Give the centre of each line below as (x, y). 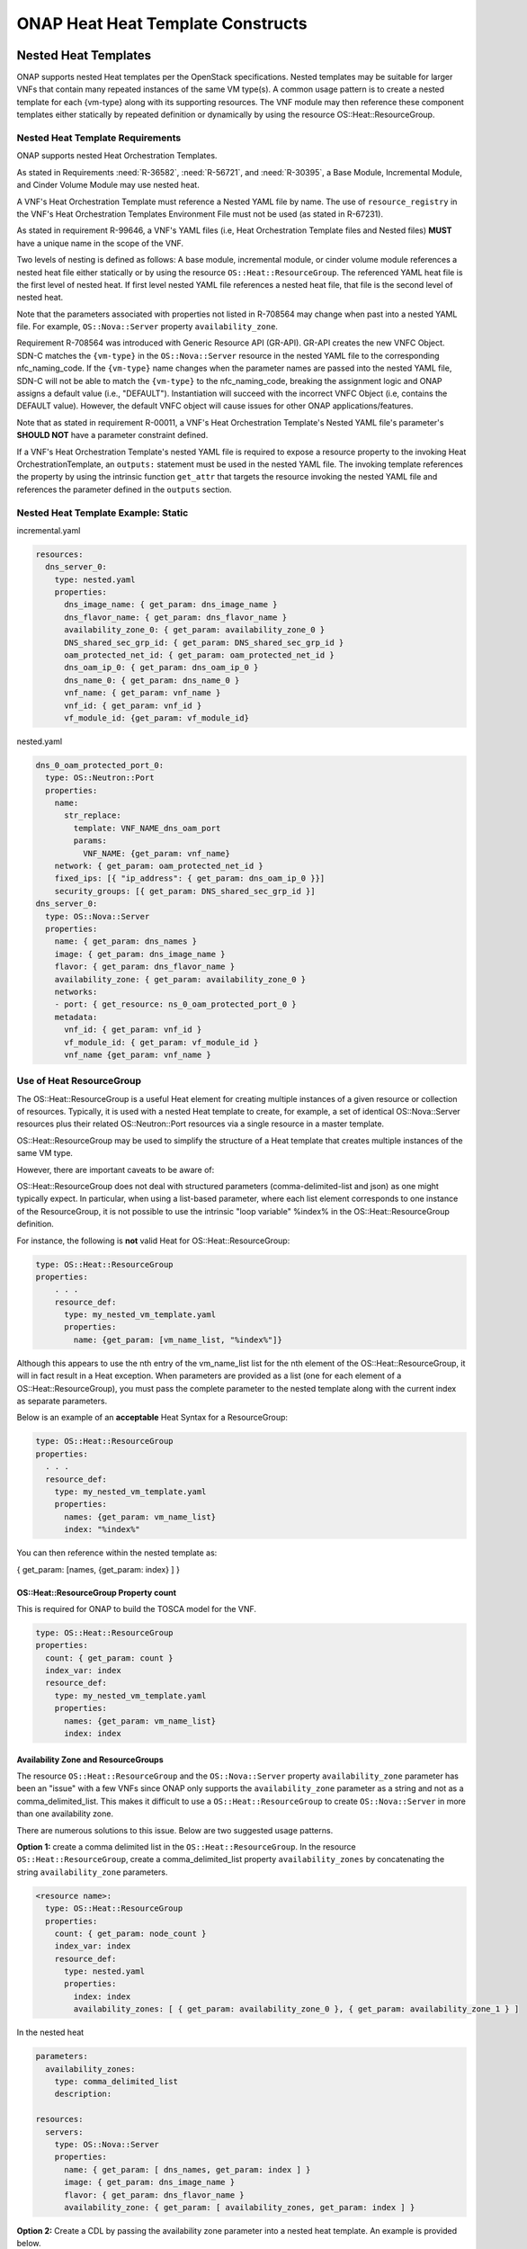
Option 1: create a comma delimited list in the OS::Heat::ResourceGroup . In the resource (186, 1846)
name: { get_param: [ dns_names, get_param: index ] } (188, 2169)
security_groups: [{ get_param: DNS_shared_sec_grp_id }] (185, 891)
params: (90, 841)
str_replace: (93, 815)
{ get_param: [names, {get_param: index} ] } (98, 1569)
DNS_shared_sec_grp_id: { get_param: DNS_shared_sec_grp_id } (204, 642)
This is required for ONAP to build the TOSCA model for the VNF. (136, 1608)
